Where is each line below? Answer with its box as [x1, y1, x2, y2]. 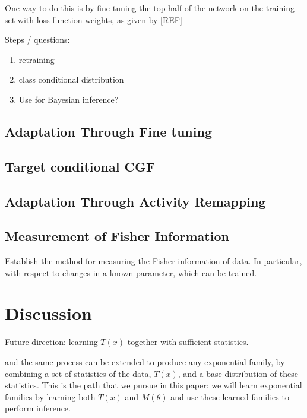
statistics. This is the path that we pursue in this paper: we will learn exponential [5, 379, 302, 391]
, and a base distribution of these [178, 367, 298, 379]
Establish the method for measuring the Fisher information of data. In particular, [5, 255, 302, 267]
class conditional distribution [18, 73, 124, 85]
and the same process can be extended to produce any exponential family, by [5, 356, 285, 368]
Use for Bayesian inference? [18, 93, 119, 105]
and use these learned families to [170, 390, 289, 403]
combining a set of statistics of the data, [5, 367, 151, 379]
